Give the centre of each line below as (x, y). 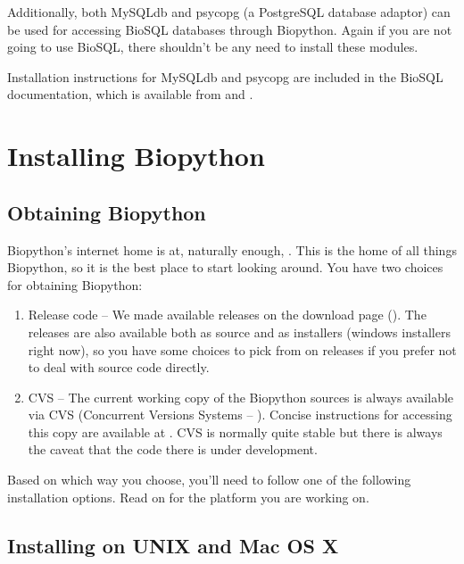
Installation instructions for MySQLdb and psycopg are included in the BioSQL (225, 76)
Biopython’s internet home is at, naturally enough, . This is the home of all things (232, 249)
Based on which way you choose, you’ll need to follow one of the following (209, 480)
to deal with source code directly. (119, 367)
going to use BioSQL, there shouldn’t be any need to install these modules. (213, 47)
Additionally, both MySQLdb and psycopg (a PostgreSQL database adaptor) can (229, 12)
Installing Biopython (136, 156)
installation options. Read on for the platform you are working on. (188, 497)
